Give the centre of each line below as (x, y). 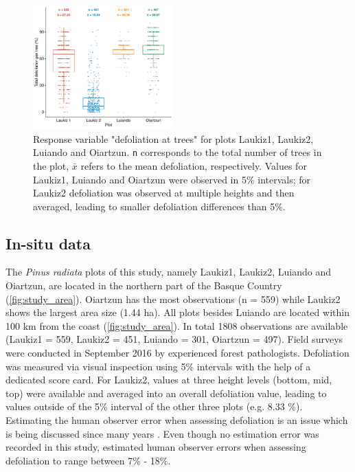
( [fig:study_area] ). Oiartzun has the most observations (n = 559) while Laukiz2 (173, 299)
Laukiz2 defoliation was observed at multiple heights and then (164, 193)
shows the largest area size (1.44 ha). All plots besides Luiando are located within (177, 312)
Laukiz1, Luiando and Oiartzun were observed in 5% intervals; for (172, 179)
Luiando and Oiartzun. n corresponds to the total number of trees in (177, 152)
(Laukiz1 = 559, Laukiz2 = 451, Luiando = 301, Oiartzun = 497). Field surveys (174, 339)
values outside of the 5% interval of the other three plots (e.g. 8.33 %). (154, 406)
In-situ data (48, 243)
